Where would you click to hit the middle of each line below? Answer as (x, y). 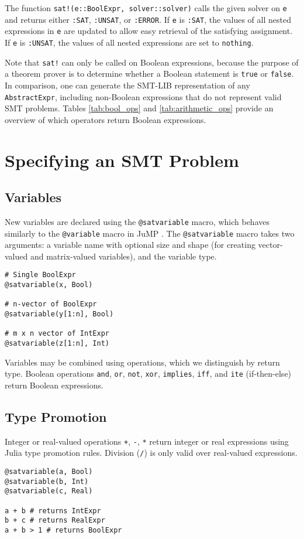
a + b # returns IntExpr (53, 511)
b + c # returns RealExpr (55, 521)
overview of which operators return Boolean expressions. (106, 119)
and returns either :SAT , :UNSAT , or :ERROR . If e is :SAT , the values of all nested (148, 19)
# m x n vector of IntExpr (57, 334)
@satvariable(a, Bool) (49, 472)
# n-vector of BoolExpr (51, 304)
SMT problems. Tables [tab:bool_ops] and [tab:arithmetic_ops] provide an (139, 108)
